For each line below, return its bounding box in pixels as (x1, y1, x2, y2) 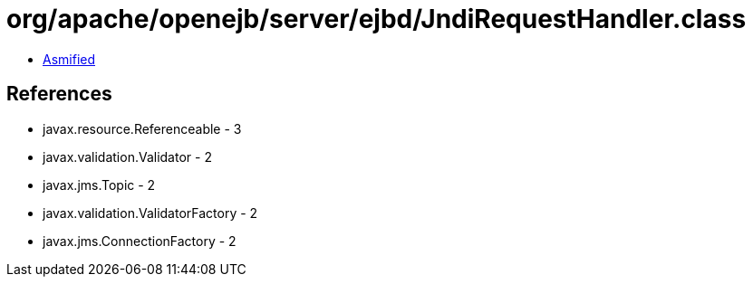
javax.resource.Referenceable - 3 (43, 120, 242, 137)
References (6, 82, 112, 106)
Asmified (43, 51, 96, 67)
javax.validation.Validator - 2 (43, 148, 212, 165)
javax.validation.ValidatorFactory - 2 (43, 204, 258, 221)
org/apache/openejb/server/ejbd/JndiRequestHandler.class (6, 4, 747, 34)
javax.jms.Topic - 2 (43, 176, 156, 193)
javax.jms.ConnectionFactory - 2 (43, 232, 237, 249)
